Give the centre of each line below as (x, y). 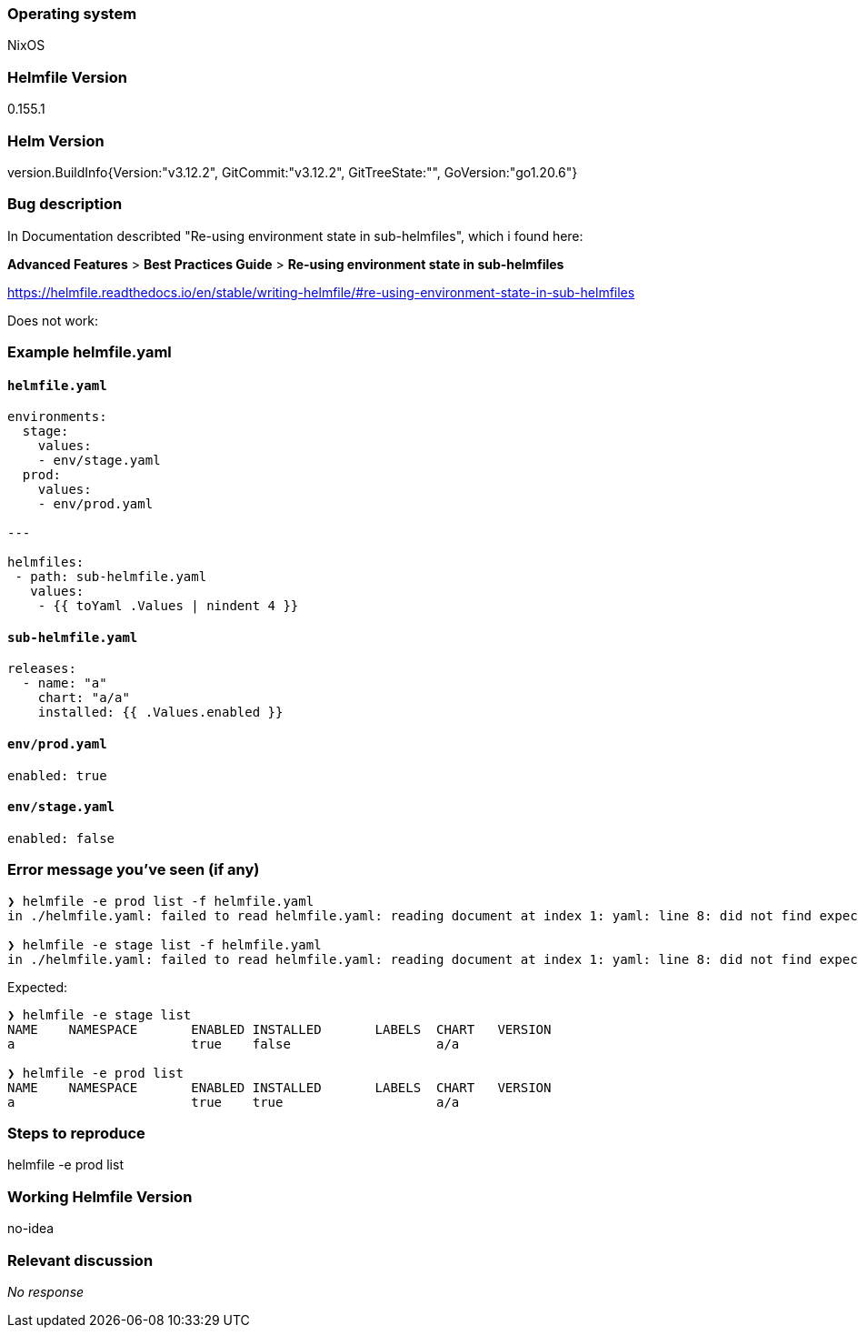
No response (46, 1291)
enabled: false (61, 838)
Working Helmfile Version (100, 1196)
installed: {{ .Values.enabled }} (160, 713)
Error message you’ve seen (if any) (134, 870)
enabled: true (57, 775)
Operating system (72, 14)
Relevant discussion (80, 1260)
